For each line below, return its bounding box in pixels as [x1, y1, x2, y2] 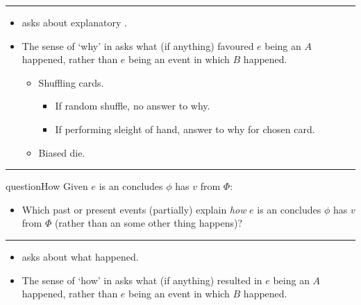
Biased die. [38, 145, 85, 159]
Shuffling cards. [38, 75, 104, 89]
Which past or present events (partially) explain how [22, 202, 246, 216]
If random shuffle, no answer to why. [55, 98, 210, 113]
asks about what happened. [22, 249, 139, 263]
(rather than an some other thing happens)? [54, 216, 243, 230]
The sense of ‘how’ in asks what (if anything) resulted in [22, 272, 262, 287]
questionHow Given [6, 179, 88, 193]
